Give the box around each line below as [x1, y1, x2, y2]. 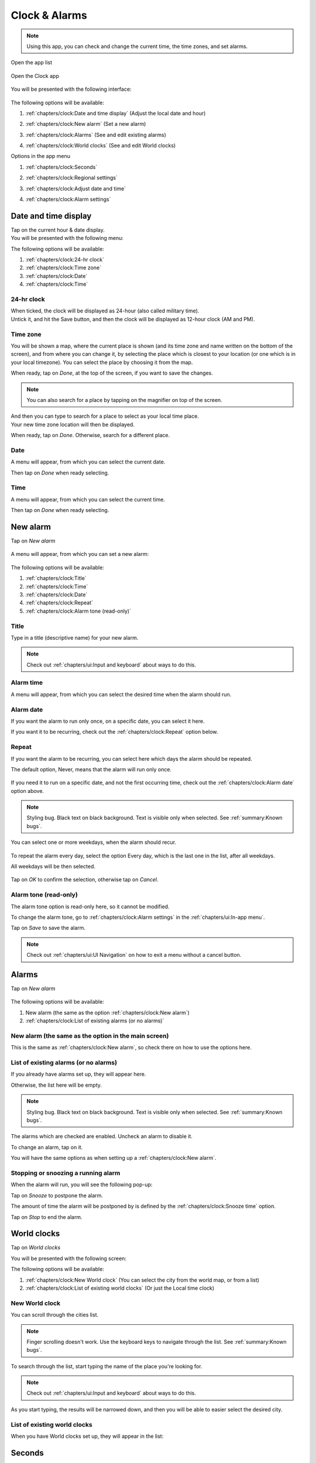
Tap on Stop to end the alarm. [11, 1213, 83, 1220]
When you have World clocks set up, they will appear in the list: [11, 1433, 164, 1440]
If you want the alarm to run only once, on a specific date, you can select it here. [11, 717, 205, 724]
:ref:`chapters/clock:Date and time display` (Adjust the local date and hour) [25, 109, 206, 116]
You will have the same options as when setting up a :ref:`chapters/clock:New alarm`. [11, 1155, 217, 1162]
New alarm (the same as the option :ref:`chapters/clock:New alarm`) [25, 1009, 190, 1016]
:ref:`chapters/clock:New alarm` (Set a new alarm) [25, 121, 146, 128]
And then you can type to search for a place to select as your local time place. [11, 413, 199, 420]
